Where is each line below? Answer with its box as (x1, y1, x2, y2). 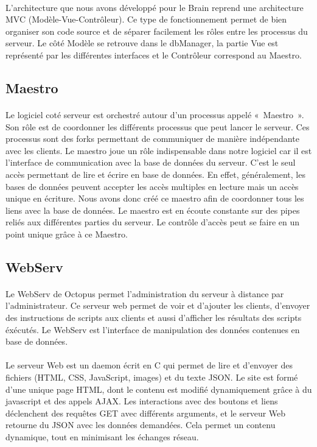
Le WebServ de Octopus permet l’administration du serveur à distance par (5, 287, 284, 300)
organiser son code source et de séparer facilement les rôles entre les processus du (5, 24, 308, 37)
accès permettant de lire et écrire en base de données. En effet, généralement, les (5, 167, 305, 180)
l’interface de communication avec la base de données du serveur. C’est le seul (5, 156, 296, 169)
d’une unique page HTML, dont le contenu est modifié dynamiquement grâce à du (5, 382, 312, 395)
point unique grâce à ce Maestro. (5, 227, 128, 240)
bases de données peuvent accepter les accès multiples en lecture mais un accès (5, 180, 299, 192)
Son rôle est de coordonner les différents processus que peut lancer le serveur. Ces (5, 120, 310, 133)
